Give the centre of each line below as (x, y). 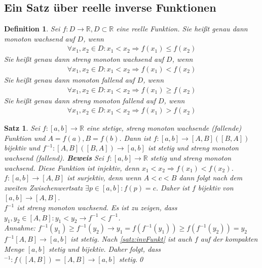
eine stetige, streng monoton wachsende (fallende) (164, 128)
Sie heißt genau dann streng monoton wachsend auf (84, 59)
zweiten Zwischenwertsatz (44, 187)
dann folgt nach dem (211, 178)
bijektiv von (216, 187)
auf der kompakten (229, 239)
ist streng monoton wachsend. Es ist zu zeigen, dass (97, 207)
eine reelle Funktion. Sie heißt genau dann (182, 29)
